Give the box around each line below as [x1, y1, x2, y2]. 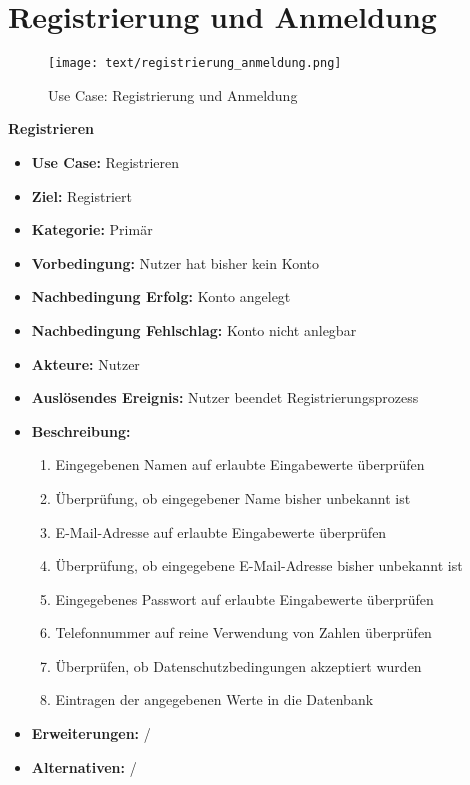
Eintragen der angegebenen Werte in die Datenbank [55, 689, 374, 710]
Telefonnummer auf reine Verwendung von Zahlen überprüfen [55, 622, 432, 643]
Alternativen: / [31, 756, 137, 777]
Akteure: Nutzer [31, 353, 140, 374]
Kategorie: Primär [31, 219, 153, 240]
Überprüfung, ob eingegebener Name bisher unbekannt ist [55, 487, 411, 508]
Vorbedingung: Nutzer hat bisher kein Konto [31, 252, 320, 273]
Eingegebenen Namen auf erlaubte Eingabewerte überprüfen [55, 454, 425, 475]
